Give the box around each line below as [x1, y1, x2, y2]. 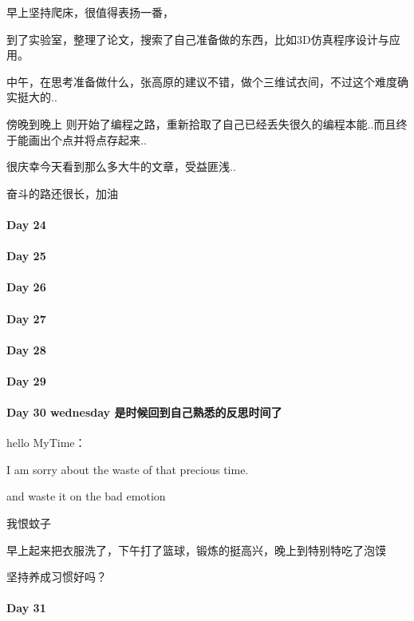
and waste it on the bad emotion [6, 488, 166, 504]
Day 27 [6, 310, 46, 326]
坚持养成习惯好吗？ [6, 568, 107, 585]
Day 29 [6, 372, 46, 389]
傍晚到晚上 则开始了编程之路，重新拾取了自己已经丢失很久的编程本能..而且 [6, 115, 396, 132]
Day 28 [6, 341, 46, 358]
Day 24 [6, 216, 46, 232]
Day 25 [6, 247, 46, 264]
